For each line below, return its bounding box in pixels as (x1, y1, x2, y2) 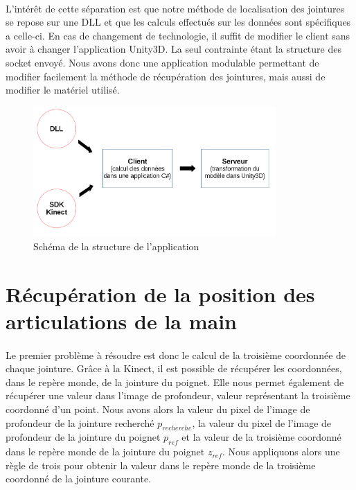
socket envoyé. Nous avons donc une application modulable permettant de (6, 55, 319, 69)
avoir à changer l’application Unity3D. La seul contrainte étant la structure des (6, 42, 341, 56)
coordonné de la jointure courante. (6, 471, 152, 486)
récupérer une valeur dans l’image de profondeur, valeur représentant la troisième (6, 388, 350, 403)
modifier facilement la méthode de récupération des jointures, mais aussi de (6, 69, 326, 83)
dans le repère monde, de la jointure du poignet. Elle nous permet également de (6, 374, 344, 389)
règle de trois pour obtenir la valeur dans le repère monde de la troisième (6, 457, 316, 472)
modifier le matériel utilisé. (6, 82, 120, 97)
